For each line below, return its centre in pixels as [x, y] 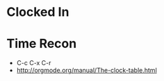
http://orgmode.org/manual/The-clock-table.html [87, 71]
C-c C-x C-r [34, 63]
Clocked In [38, 12]
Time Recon [42, 44]
